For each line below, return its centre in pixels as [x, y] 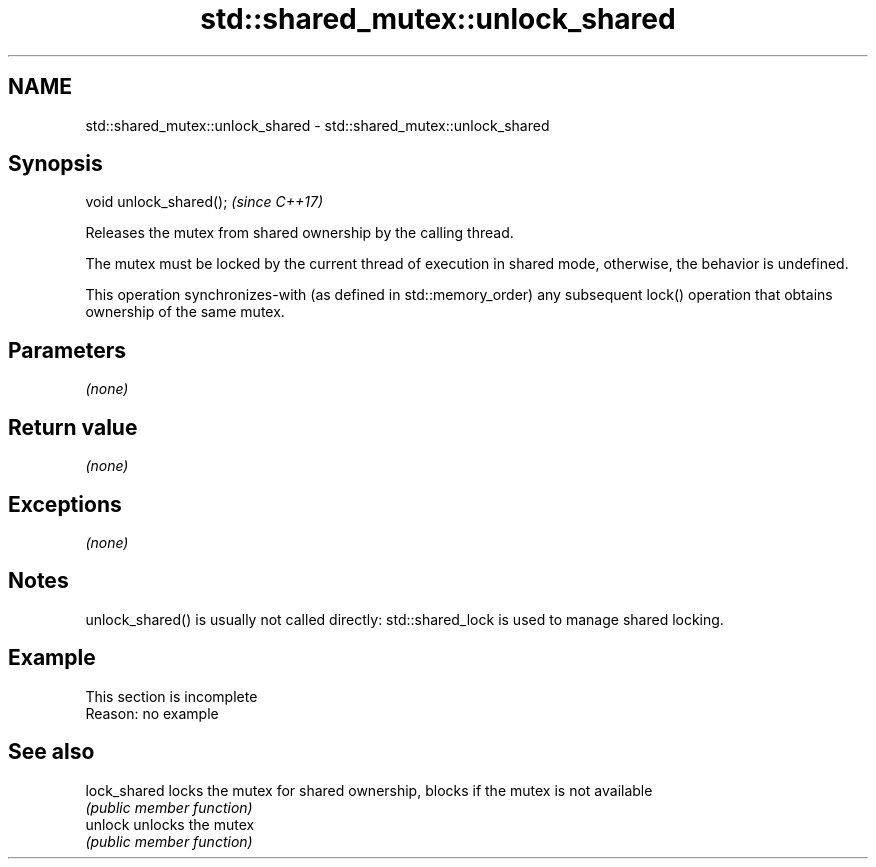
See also [51, 752]
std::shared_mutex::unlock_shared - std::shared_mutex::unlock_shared [317, 125]
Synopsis [55, 164]
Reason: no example [152, 713]
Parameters [67, 350]
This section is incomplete [171, 696]
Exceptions [65, 504]
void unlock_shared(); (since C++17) [204, 202]
